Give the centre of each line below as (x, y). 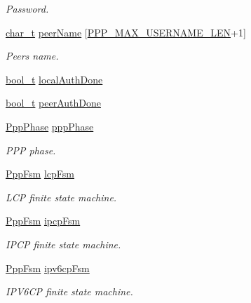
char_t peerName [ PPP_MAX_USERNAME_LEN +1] (126, 32)
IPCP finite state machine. (63, 244)
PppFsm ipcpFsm (43, 221)
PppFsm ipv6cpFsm (48, 268)
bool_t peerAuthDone (53, 103)
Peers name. (32, 56)
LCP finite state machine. (61, 197)
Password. (27, 8)
